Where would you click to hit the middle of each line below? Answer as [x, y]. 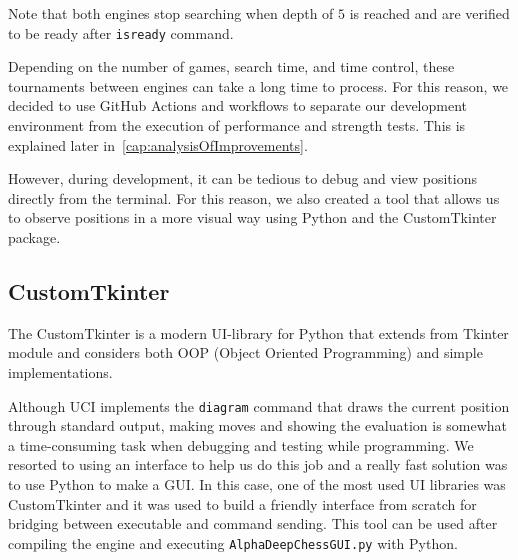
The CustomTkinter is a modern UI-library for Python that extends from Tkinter [258, 332]
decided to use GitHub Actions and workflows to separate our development [238, 105]
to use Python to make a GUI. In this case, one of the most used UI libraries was [257, 484]
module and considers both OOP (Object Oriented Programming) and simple [245, 352]
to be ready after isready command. [121, 32]
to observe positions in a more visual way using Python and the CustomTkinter [252, 217]
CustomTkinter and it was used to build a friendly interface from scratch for [242, 503]
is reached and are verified [429, 13]
